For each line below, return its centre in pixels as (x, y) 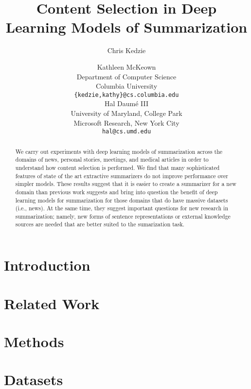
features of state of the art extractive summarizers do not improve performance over (122, 176)
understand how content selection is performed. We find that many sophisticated (117, 167)
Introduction (47, 265)
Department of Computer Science (126, 76)
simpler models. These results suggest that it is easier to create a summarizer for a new (126, 184)
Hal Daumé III (126, 103)
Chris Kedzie (126, 50)
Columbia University (126, 86)
